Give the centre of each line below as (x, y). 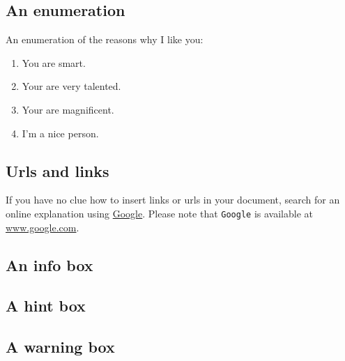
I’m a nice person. (60, 133)
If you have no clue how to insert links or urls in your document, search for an (173, 200)
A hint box (46, 306)
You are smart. (54, 62)
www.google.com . (43, 227)
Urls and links (58, 170)
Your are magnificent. (68, 109)
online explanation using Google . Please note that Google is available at (159, 213)
